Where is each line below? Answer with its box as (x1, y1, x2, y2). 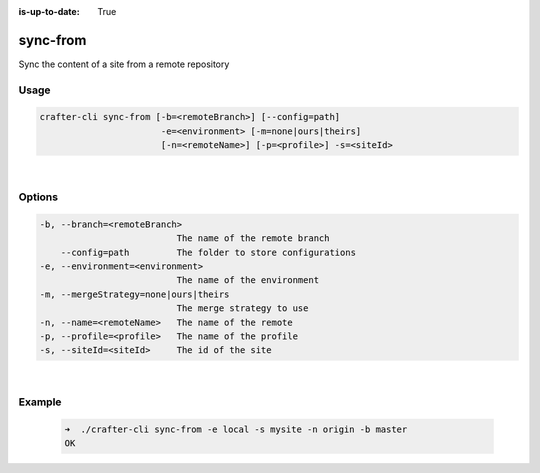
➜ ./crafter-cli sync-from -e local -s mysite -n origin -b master (64, 423, 408, 435)
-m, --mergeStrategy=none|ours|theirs (39, 288, 230, 300)
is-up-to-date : (18, 6, 80, 17)
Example (18, 395, 62, 409)
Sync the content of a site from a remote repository (18, 58, 230, 70)
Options (18, 190, 59, 204)
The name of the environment (176, 275, 320, 286)
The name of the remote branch (176, 233, 330, 244)
